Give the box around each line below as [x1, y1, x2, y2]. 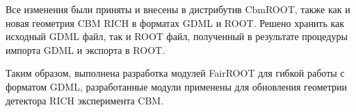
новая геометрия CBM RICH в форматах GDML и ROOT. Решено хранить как [6, 15, 345, 30]
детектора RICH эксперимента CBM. [6, 93, 164, 107]
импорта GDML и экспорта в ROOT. [6, 42, 165, 57]
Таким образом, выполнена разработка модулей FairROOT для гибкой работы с [6, 66, 345, 80]
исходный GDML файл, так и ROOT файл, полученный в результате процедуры [6, 29, 348, 44]
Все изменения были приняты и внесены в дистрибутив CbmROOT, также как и [6, 2, 350, 16]
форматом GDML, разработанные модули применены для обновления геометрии [6, 79, 347, 93]
